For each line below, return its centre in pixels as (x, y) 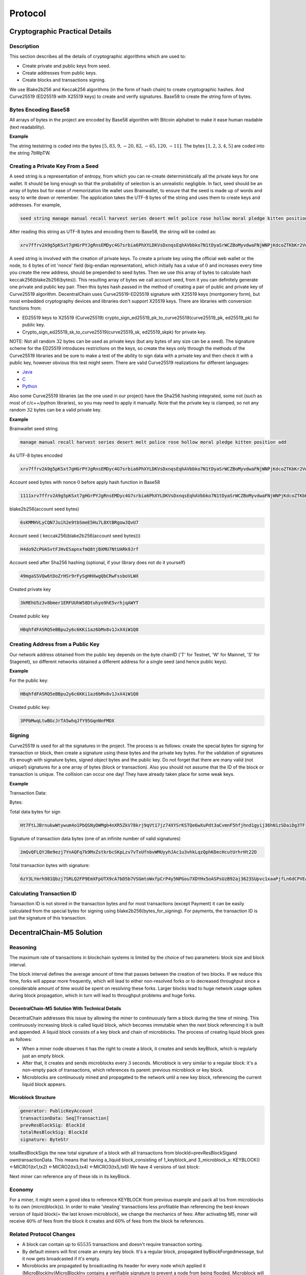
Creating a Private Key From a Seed (54, 166)
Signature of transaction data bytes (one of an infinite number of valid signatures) (95, 838)
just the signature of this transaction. (48, 918)
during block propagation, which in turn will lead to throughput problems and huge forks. (103, 996)
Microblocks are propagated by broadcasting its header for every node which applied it (114, 1266)
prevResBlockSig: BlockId (53, 1125)
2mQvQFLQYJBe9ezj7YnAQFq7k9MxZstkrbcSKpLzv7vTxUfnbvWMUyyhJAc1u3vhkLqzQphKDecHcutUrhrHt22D (138, 852)
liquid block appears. (44, 1084)
